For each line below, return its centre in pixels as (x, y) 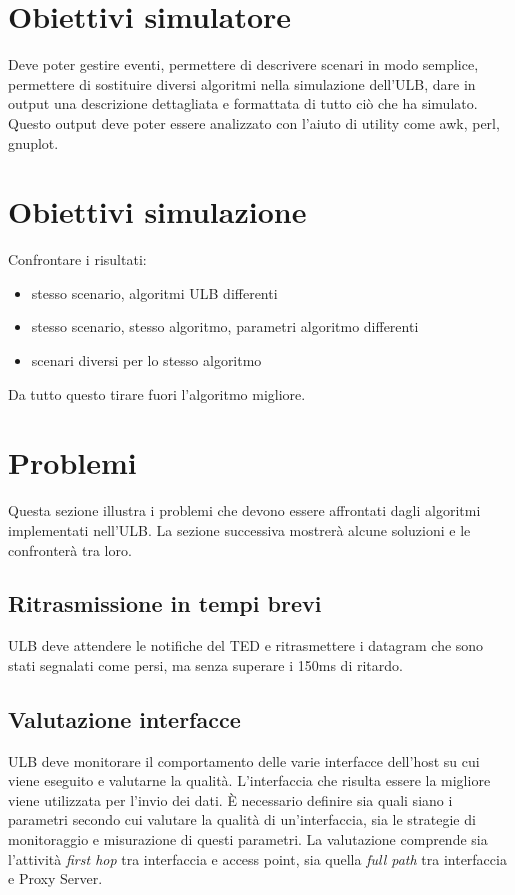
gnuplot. (33, 142)
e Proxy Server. (55, 878)
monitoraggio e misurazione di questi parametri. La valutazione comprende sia (248, 839)
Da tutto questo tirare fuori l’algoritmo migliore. (157, 393)
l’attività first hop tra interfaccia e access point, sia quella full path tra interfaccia (257, 858)
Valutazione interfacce (124, 718)
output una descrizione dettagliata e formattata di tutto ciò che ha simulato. (243, 103)
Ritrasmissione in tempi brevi (165, 603)
